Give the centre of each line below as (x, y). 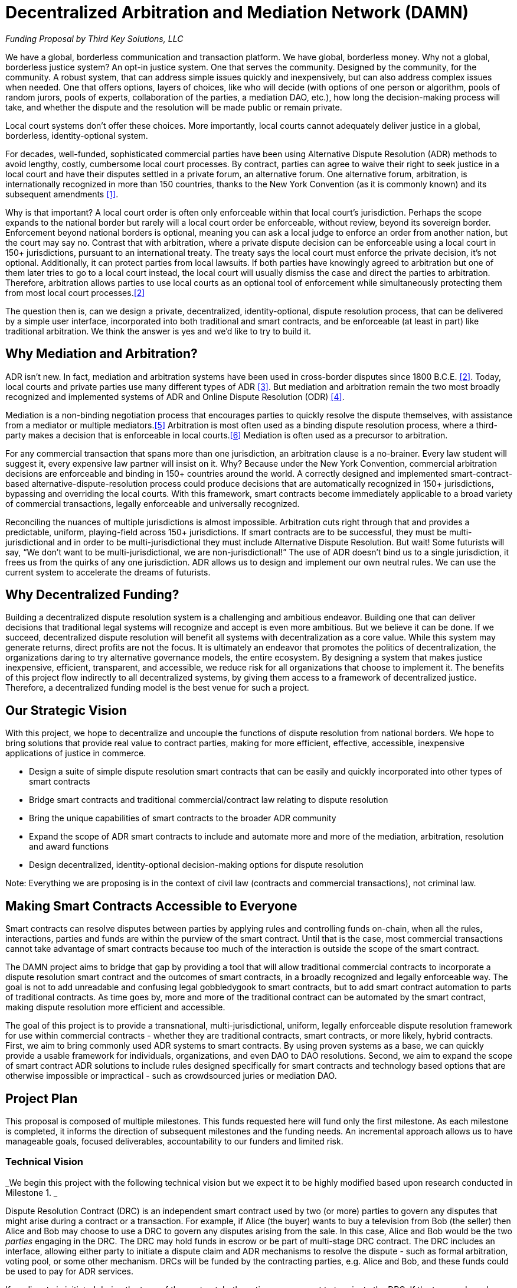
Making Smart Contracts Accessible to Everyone (151, 906)
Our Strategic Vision (66, 710)
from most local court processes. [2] (75, 292)
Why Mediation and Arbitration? (102, 354)
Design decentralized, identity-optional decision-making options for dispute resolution (196, 865)
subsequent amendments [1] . (62, 194)
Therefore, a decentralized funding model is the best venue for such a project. (157, 688)
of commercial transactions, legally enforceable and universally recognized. (153, 503)
